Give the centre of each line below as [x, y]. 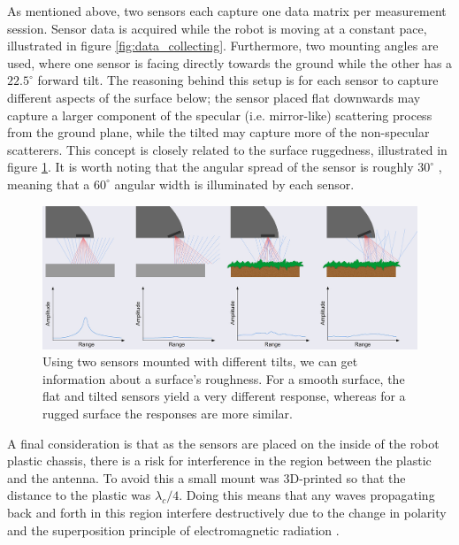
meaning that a [49, 184]
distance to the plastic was [79, 495]
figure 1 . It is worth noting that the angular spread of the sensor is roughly [210, 167]
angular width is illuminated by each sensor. [234, 184]
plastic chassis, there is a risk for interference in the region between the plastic [219, 461]
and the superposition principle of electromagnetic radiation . [173, 530]
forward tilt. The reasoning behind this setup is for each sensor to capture [238, 80]
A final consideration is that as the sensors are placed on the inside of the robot [223, 443]
